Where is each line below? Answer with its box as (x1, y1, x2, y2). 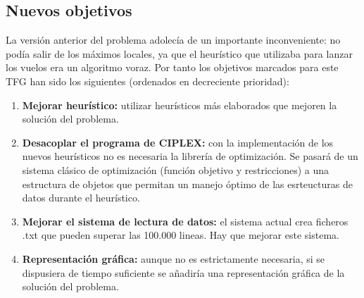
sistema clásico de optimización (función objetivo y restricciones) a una (22, 162, 330, 177)
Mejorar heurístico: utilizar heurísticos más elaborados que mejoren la (22, 97, 337, 112)
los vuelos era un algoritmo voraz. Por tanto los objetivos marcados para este (6, 60, 339, 75)
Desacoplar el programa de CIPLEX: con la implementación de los (22, 135, 334, 149)
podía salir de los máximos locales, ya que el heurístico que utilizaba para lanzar (6, 46, 353, 61)
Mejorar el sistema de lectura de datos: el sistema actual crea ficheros (22, 213, 349, 228)
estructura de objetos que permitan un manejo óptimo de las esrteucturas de (22, 176, 353, 191)
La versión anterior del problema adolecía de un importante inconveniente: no (6, 32, 341, 47)
